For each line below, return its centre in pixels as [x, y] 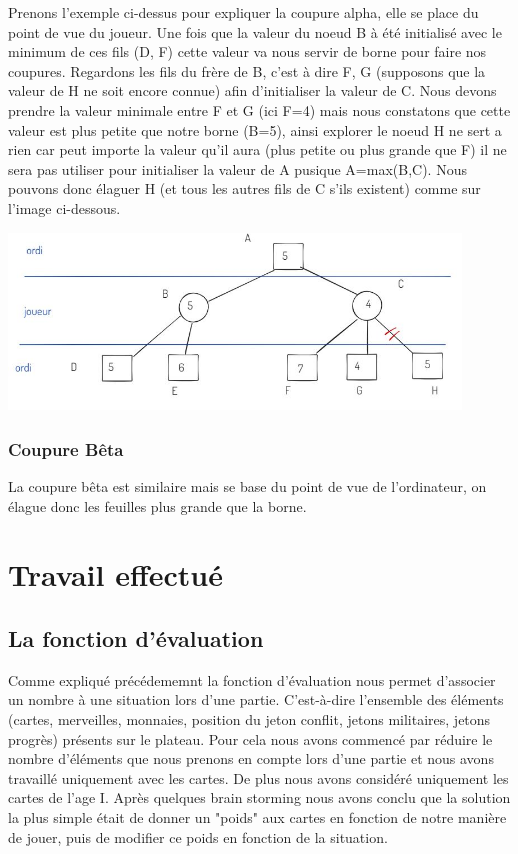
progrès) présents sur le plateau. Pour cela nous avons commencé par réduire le [250, 738]
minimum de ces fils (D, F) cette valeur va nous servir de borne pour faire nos [247, 51]
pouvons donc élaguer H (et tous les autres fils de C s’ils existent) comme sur [244, 188]
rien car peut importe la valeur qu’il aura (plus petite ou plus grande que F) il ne [257, 149]
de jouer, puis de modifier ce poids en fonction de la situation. [198, 836]
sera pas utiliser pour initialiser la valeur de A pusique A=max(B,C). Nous [237, 168]
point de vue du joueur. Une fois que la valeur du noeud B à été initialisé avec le [255, 31]
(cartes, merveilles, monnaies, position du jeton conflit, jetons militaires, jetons [249, 719]
